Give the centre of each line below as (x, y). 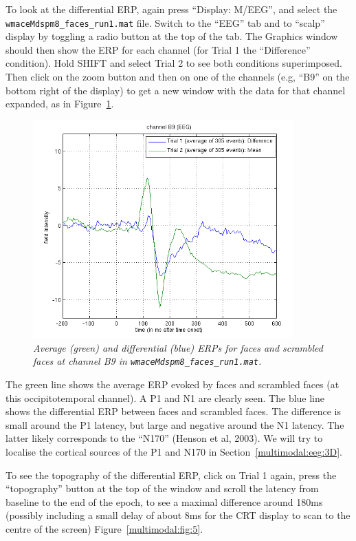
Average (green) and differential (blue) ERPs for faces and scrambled (178, 347)
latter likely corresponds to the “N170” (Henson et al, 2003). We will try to (164, 438)
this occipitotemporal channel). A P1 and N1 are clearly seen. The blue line (165, 397)
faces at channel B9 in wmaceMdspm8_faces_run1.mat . (147, 361)
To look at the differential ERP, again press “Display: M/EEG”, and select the (171, 9)
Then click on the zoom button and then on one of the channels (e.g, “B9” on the (178, 77)
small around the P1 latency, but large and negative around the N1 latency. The (175, 424)
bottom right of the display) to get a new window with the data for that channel (176, 90)
